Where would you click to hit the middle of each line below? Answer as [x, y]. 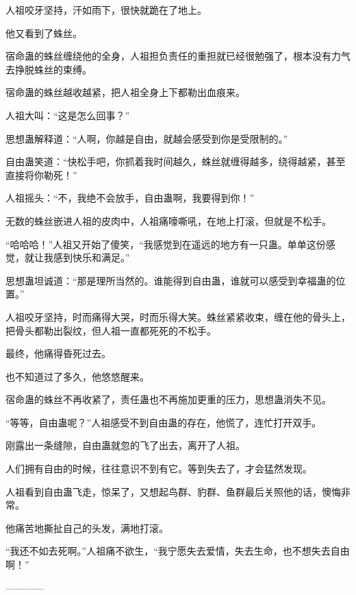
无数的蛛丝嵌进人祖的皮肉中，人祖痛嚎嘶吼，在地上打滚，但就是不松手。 [168, 220]
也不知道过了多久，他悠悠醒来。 [77, 376]
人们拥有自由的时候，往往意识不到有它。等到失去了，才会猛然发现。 [159, 469]
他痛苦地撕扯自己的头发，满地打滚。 [87, 527]
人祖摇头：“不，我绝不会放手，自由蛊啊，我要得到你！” [130, 198]
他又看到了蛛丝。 [44, 33]
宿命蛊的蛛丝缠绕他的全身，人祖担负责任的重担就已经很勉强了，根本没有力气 [178, 56]
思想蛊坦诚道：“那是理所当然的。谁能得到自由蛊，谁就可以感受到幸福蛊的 [171, 280]
